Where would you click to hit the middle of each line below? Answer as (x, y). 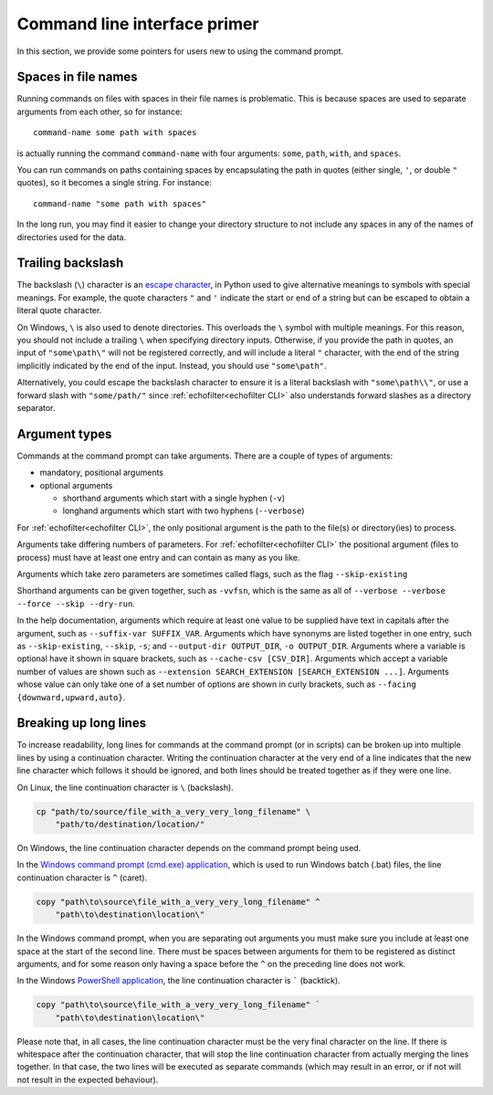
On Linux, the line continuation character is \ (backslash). (126, 787)
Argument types (64, 434)
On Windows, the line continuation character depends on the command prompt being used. (189, 848)
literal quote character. (59, 311)
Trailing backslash (70, 263)
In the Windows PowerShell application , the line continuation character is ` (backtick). (179, 981)
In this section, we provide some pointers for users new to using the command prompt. (180, 51)
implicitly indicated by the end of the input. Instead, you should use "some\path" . (172, 365)
